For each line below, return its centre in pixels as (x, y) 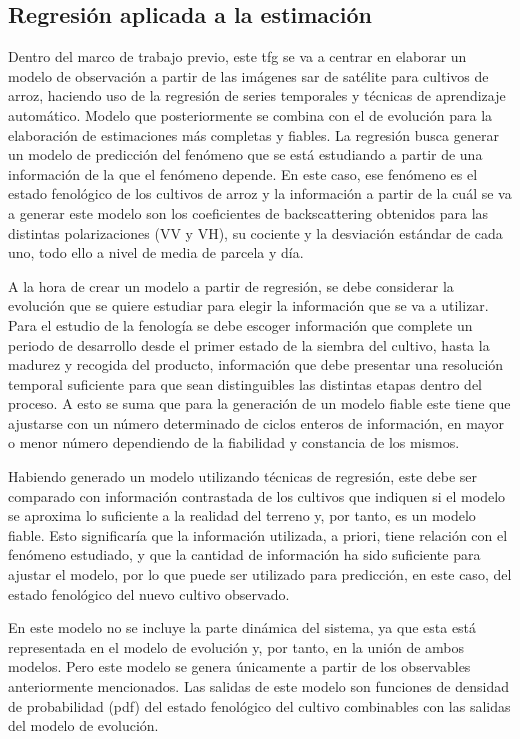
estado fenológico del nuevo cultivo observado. (149, 593)
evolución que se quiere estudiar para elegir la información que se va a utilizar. (248, 305)
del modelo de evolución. (83, 725)
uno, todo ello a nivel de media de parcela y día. (156, 252)
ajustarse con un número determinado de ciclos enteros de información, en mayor (256, 422)
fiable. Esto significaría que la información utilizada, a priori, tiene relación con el (258, 534)
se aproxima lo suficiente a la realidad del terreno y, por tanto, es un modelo (242, 515)
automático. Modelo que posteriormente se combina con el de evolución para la (250, 114)
